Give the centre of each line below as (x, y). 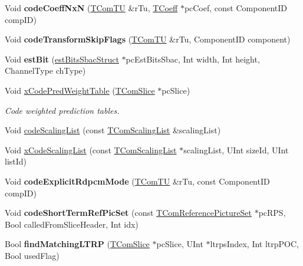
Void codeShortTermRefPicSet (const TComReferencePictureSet (128, 213)
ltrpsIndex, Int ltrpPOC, (254, 244)
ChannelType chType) (45, 70)
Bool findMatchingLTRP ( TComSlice (77, 244)
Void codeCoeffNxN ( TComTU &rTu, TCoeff (91, 8)
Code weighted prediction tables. (62, 110)
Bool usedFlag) (32, 255)
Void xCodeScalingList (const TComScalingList (91, 150)
